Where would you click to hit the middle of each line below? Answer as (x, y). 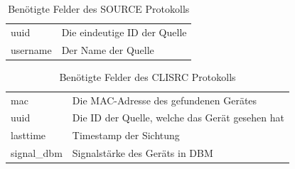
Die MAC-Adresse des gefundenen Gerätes (165, 100)
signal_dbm (37, 153)
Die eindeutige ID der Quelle (124, 32)
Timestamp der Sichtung (126, 135)
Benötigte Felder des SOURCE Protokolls (99, 9)
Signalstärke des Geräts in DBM (143, 153)
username (31, 49)
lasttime (28, 135)
